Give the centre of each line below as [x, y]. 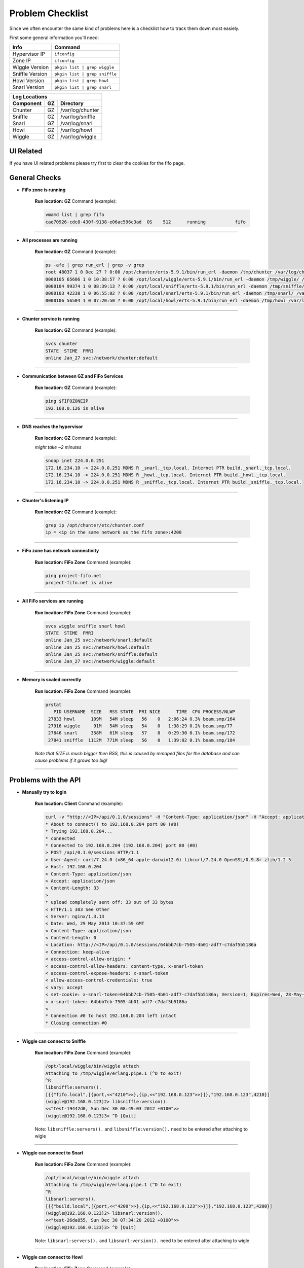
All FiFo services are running [53, 601]
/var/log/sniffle [78, 117]
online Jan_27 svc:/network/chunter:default [102, 358]
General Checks [35, 178]
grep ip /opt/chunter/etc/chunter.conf [95, 525]
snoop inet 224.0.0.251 [75, 461]
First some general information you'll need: [54, 38]
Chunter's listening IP [45, 500]
